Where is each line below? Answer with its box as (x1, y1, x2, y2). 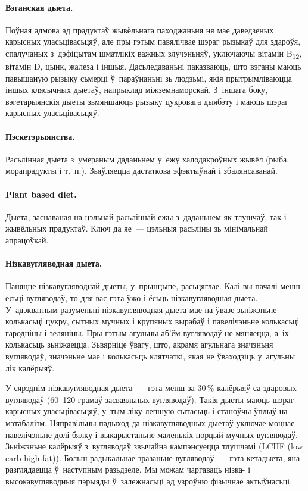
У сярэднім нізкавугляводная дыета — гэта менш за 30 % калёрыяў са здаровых (5, 381, 297, 394)
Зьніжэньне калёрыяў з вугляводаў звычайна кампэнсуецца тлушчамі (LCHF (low (5, 440, 303, 452)
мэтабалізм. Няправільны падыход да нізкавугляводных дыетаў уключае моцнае (5, 416, 295, 429)
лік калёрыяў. (5, 361, 55, 374)
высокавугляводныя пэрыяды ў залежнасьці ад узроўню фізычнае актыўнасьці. (5, 474, 293, 487)
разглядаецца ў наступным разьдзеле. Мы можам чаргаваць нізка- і (5, 463, 251, 476)
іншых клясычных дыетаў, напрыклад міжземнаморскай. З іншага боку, (5, 83, 268, 96)
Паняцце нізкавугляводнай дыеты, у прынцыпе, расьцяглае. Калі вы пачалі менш (5, 280, 300, 292)
